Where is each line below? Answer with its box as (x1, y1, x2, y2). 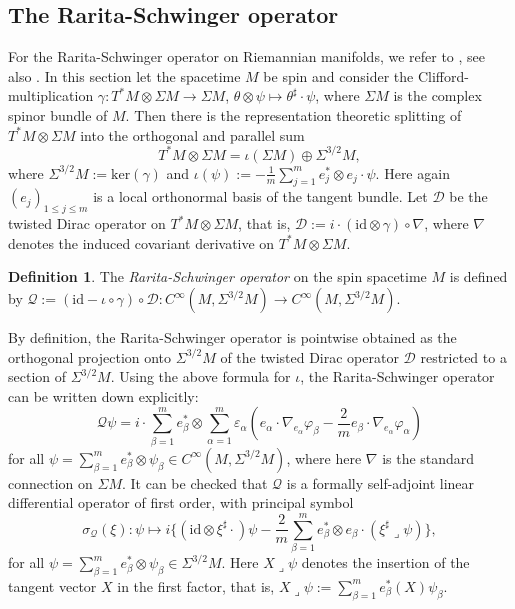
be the (449, 186, 488, 207)
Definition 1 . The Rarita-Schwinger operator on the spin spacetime (8, 266, 427, 287)
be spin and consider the (263, 65, 414, 86)
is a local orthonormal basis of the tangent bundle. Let (93, 186, 428, 207)
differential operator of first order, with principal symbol (8, 492, 354, 513)
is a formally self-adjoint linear (286, 472, 475, 493)
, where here (286, 447, 362, 468)
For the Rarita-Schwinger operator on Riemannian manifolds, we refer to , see (8, 46, 486, 67)
